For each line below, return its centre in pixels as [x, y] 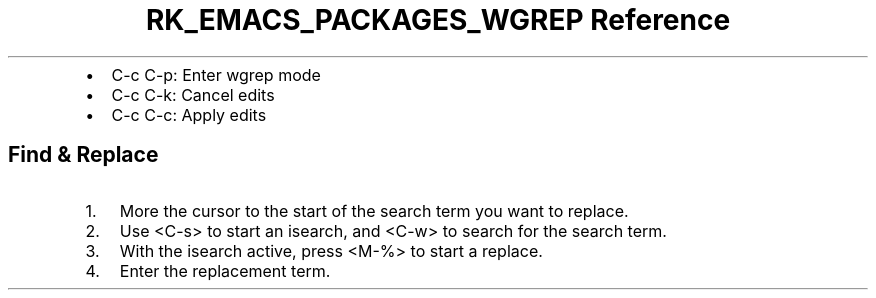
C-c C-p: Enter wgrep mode [216, 74]
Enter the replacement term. [225, 270]
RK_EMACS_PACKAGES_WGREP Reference [438, 20]
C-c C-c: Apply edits [189, 114]
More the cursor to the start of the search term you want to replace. [374, 210]
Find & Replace [83, 155]
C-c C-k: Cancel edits [193, 94]
